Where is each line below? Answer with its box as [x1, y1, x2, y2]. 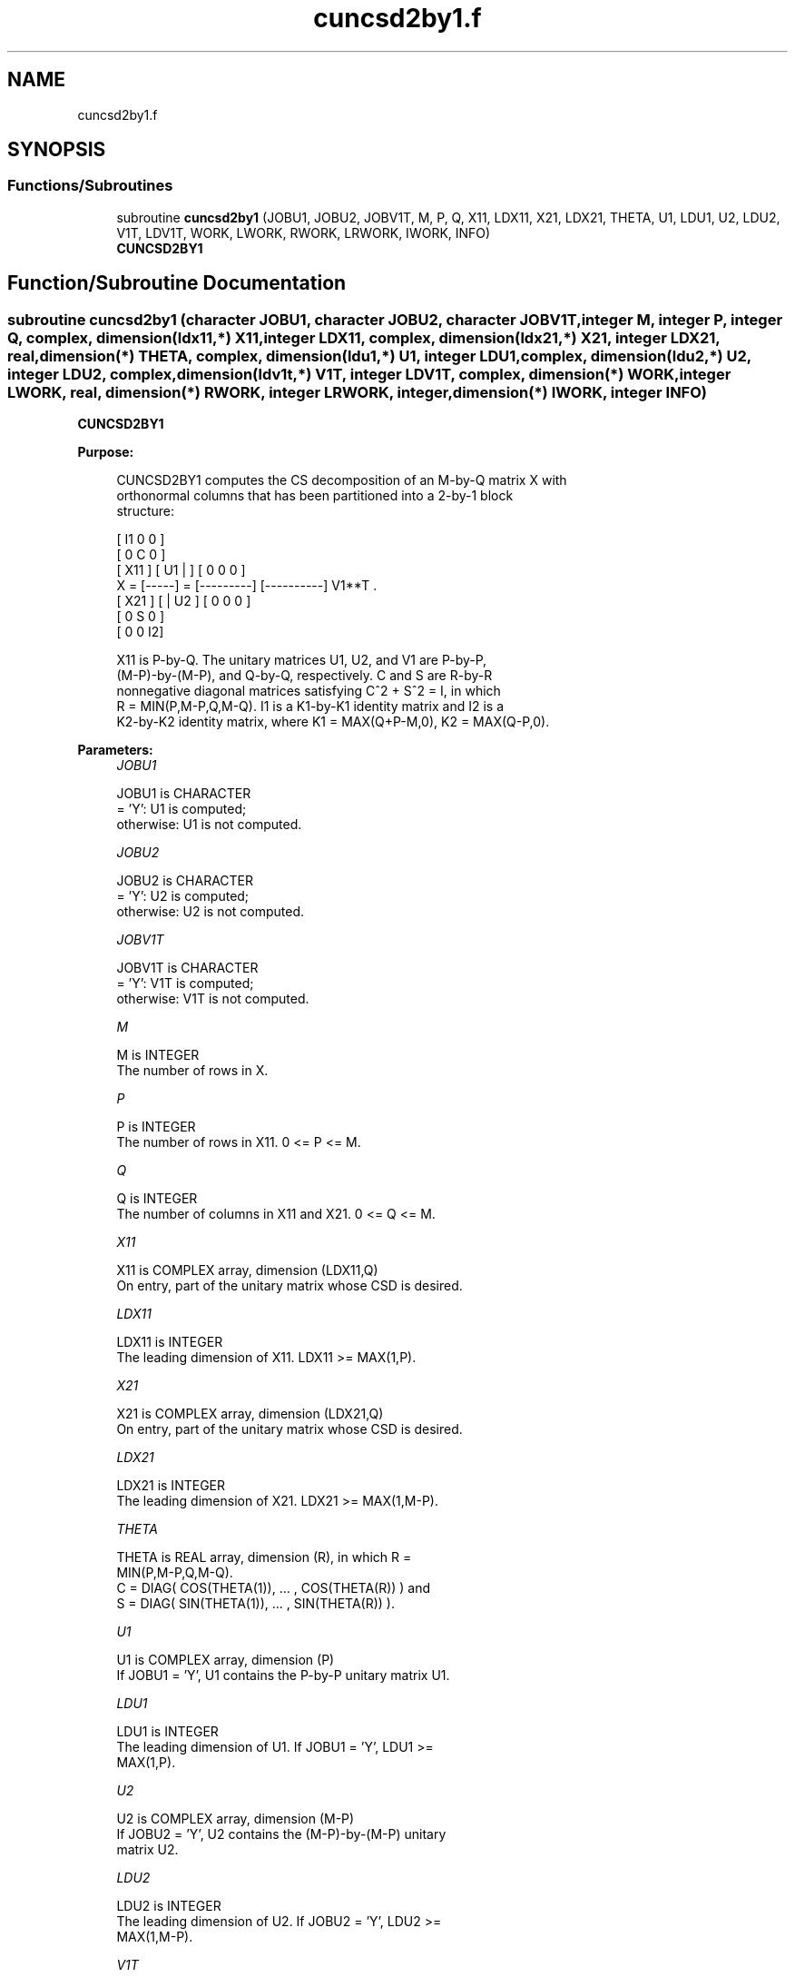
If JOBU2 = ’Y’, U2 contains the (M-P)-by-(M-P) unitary [116, 1826, 447, 1843]
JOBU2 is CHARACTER [116, 873, 254, 889]
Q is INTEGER [116, 1191, 198, 1207]
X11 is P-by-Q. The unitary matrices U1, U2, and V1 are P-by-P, [116, 652, 487, 668]
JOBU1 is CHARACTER [116, 786, 251, 802]
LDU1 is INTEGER [116, 1724, 219, 1740]
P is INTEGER [116, 1119, 196, 1135]
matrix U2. [116, 1842, 179, 1858]
